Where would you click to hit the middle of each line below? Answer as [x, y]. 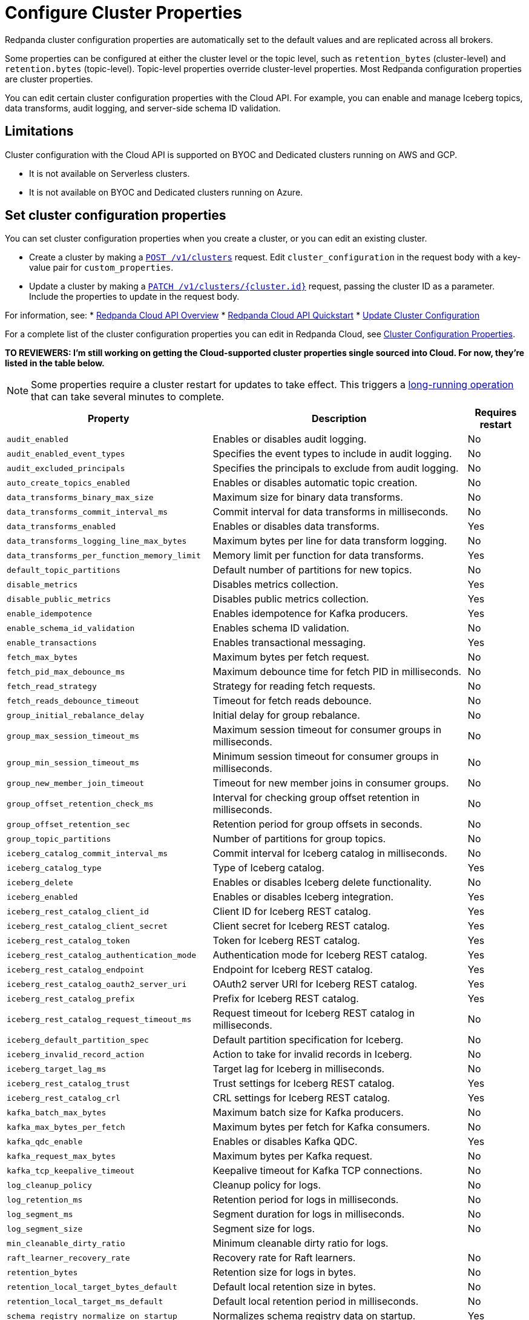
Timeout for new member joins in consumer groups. [331, 783]
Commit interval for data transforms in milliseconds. [330, 512]
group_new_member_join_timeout [75, 783]
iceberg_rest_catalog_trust [68, 1083]
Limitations [39, 131]
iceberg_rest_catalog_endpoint [75, 969]
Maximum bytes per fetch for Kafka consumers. [321, 1127]
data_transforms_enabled [61, 526]
